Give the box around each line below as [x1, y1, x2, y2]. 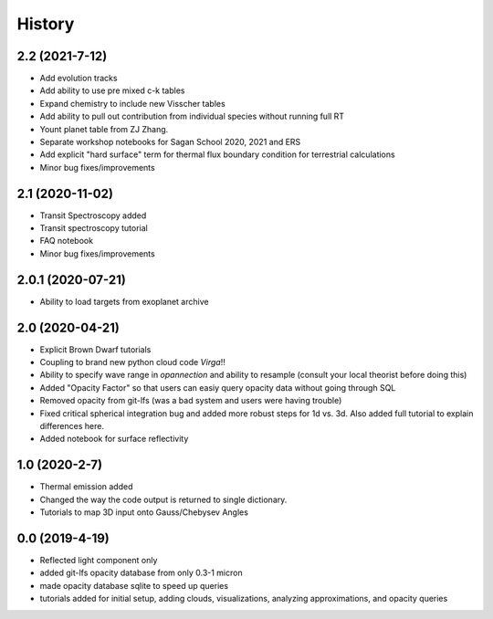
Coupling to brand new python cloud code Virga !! [39, 357, 226, 368]
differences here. [39, 421, 105, 432]
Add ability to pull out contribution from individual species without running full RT [39, 110, 345, 122]
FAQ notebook [39, 236, 94, 247]
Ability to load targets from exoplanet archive [39, 296, 209, 307]
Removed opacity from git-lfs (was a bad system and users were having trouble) [39, 395, 342, 406]
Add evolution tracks [39, 73, 118, 84]
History [16, 14, 75, 34]
